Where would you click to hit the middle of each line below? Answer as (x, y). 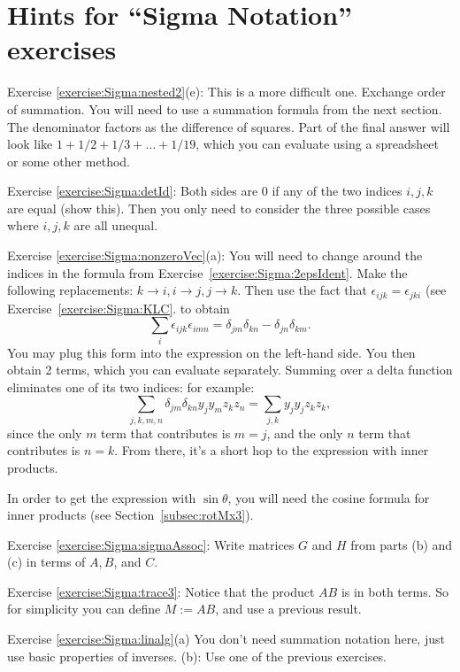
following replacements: (70, 290)
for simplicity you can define (84, 609)
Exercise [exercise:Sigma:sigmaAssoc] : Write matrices (151, 544)
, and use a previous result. (288, 609)
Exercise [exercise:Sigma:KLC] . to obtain (119, 308)
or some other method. (69, 161)
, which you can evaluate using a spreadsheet (318, 144)
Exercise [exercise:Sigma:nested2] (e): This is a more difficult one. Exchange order (226, 92)
